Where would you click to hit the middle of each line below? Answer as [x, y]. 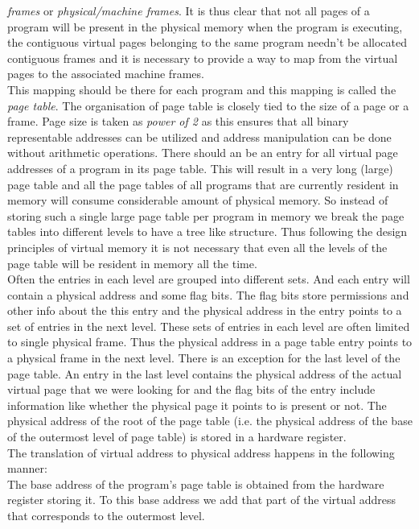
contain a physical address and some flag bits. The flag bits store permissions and [208, 294]
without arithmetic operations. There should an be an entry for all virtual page [203, 153]
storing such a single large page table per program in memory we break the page [206, 215]
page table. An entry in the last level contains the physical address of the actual [205, 373]
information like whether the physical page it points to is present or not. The [197, 405]
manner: [27, 468]
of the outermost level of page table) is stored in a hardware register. [177, 437]
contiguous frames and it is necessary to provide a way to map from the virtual [203, 58]
